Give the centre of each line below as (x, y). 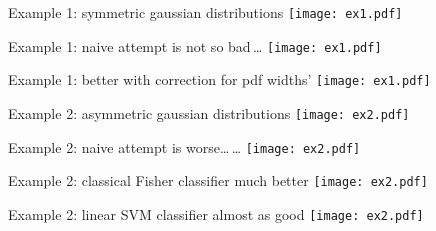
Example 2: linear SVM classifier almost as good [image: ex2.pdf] (216, 213)
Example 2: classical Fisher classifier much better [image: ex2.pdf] (218, 180)
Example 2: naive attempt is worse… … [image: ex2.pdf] (184, 146)
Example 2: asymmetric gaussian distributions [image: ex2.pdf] (209, 112)
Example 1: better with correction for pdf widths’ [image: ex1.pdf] (219, 79)
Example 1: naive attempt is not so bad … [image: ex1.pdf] (195, 45)
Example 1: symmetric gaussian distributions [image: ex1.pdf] (205, 12)
